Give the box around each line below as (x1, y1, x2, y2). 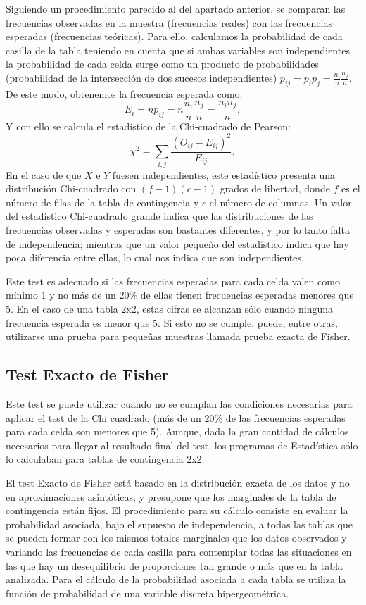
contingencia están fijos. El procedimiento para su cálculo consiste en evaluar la (6, 503, 348, 518)
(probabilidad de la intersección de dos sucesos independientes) (6, 70, 277, 85)
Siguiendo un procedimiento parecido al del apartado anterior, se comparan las (6, 1, 346, 15)
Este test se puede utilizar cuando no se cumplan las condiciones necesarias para (6, 397, 353, 411)
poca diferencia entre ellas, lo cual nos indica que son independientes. (6, 250, 304, 265)
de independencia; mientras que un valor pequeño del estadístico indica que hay (6, 236, 349, 251)
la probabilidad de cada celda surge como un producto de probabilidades (6, 56, 319, 71)
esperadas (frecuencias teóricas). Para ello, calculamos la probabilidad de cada (6, 29, 343, 44)
